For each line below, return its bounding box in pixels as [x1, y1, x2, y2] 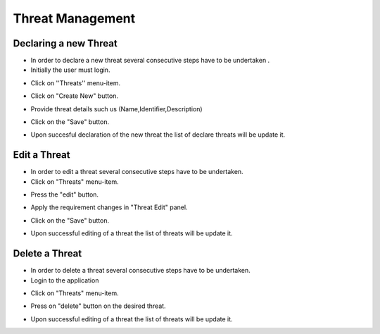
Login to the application [30, 276, 99, 285]
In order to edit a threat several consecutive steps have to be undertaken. [30, 168, 243, 176]
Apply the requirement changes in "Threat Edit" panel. [30, 203, 188, 211]
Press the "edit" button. [30, 190, 99, 199]
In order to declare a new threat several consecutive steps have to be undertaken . [30, 56, 270, 65]
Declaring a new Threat [13, 37, 118, 49]
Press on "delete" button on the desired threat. [30, 302, 166, 310]
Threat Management [13, 11, 136, 26]
